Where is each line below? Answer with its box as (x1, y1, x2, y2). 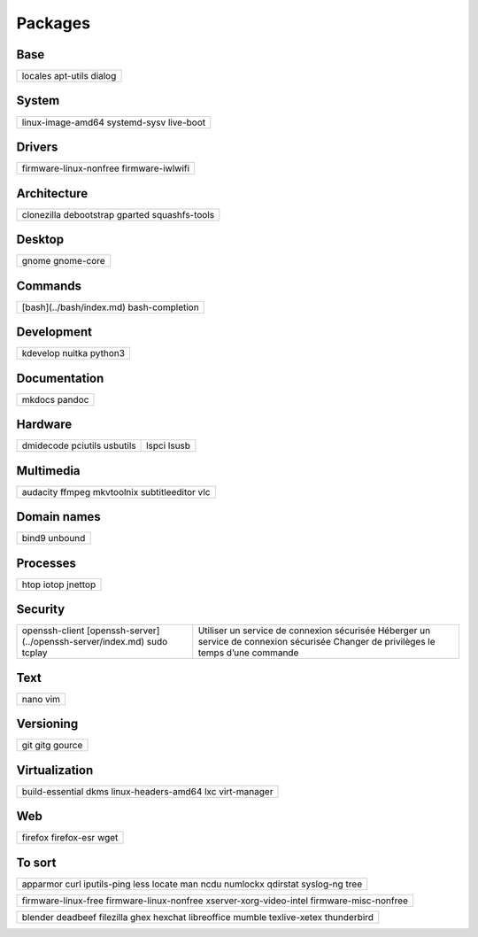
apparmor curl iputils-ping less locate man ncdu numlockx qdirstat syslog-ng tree (21, 878, 363, 890)
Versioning (16, 716, 79, 732)
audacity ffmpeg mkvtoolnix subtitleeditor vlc (21, 485, 211, 498)
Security (16, 602, 66, 617)
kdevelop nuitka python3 (21, 347, 126, 360)
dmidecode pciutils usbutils (21, 439, 136, 452)
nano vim (21, 693, 61, 705)
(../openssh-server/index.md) (21, 636, 145, 648)
